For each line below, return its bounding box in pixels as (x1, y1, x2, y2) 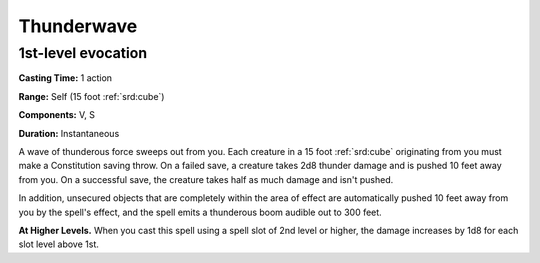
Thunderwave (18, 15, 138, 37)
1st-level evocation (18, 44, 148, 62)
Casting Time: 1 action (18, 72, 113, 84)
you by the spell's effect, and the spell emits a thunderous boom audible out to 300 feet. (18, 206, 382, 218)
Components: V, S (18, 109, 95, 121)
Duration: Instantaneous (18, 127, 120, 139)
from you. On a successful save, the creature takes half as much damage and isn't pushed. (18, 173, 394, 185)
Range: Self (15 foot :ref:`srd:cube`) (18, 90, 165, 102)
